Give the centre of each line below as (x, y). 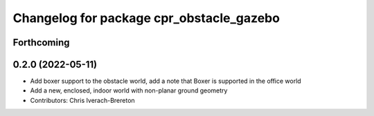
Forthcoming (41, 42)
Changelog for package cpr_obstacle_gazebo (146, 18)
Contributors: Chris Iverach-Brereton (82, 100)
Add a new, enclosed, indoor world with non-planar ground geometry (129, 90)
